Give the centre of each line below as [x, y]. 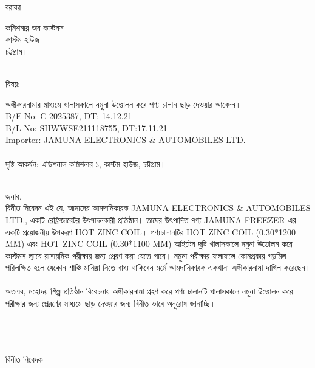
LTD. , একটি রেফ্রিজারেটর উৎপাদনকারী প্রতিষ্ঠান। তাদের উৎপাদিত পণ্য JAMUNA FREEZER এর [151, 219]
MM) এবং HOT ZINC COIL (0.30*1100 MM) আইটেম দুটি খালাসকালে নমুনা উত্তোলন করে [149, 244]
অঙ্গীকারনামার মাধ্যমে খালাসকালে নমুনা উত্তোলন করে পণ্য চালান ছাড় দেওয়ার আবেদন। [124, 104]
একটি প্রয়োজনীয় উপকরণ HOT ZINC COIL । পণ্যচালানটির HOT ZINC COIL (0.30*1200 [151, 231]
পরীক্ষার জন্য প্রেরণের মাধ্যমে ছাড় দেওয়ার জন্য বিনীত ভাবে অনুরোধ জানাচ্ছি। [111, 303]
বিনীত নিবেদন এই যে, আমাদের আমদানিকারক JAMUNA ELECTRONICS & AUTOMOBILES [158, 208]
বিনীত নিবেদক [24, 359]
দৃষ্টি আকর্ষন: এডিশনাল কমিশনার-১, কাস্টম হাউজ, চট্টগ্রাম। [86, 163]
